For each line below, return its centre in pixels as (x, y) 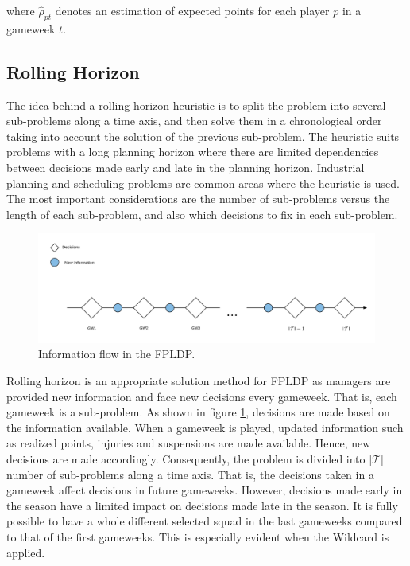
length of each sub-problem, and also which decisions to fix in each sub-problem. (202, 214)
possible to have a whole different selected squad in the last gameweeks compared (205, 521)
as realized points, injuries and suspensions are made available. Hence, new (189, 443)
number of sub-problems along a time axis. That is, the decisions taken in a (190, 474)
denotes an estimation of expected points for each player (192, 10)
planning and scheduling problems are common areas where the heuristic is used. (203, 183)
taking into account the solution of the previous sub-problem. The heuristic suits (203, 136)
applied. (26, 552)
